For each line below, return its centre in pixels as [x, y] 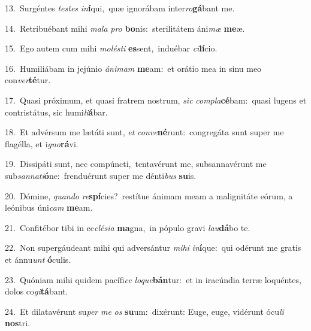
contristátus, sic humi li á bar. [56, 112]
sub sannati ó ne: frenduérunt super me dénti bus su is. [101, 175]
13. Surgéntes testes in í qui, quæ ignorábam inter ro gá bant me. [120, 8]
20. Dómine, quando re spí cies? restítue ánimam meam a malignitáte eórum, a [149, 195]
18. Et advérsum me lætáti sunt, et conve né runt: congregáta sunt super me [144, 132]
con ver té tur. [28, 80]
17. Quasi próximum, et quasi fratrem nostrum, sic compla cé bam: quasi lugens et [156, 100]
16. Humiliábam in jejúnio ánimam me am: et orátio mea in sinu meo [133, 68]
